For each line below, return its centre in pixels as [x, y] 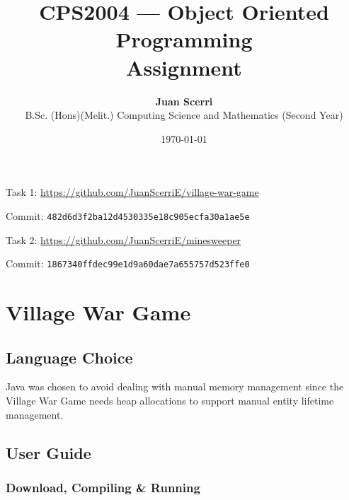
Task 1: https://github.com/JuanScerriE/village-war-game [132, 192]
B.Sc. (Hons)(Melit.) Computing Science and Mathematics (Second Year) [184, 115]
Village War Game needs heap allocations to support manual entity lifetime [170, 400]
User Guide [48, 452]
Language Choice [69, 357]
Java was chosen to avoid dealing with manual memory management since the [175, 386]
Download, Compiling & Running [103, 487]
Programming [184, 39]
